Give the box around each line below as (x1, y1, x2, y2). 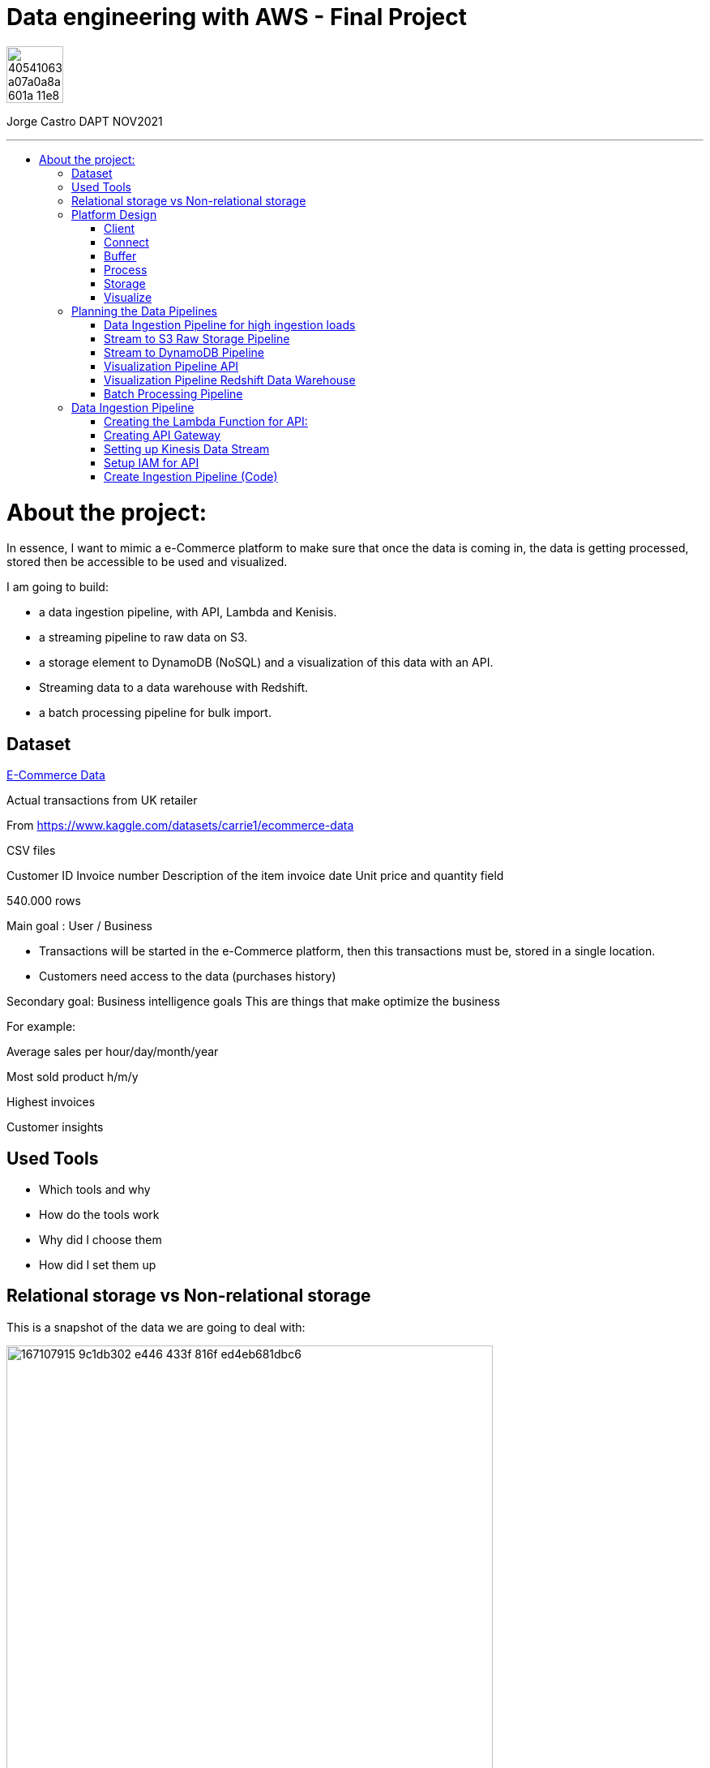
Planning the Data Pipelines (71, 303, 217, 318)
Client (104, 221, 135, 235)
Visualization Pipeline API (104, 358, 239, 373)
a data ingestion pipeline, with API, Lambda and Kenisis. (39, 605, 337, 620)
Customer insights (6, 1120, 104, 1135)
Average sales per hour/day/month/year (6, 1045, 219, 1059)
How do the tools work (39, 1207, 160, 1221)
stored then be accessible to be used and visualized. (6, 555, 288, 569)
